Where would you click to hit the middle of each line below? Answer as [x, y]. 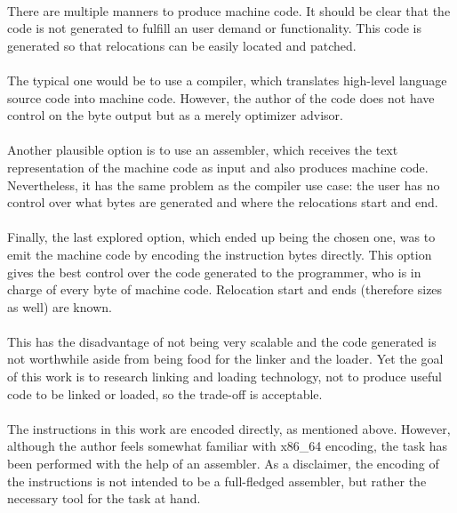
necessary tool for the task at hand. [104, 498]
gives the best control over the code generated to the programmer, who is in [214, 272]
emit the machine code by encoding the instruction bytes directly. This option [220, 254]
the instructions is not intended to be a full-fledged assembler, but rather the [217, 481]
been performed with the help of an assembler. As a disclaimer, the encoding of [223, 464]
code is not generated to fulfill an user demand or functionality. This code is [214, 28]
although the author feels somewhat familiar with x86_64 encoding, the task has [228, 446]
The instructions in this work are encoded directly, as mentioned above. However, [229, 428]
